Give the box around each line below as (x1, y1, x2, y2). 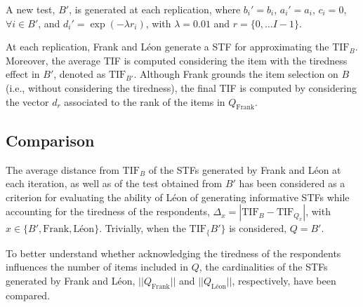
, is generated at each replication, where (69, 2, 241, 16)
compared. (6, 287, 51, 302)
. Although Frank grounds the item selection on (133, 67, 338, 81)
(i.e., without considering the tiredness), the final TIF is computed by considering (6, 80, 357, 95)
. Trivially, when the (99, 221, 186, 236)
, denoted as (53, 67, 106, 81)
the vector (6, 94, 49, 109)
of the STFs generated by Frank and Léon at (148, 162, 341, 177)
